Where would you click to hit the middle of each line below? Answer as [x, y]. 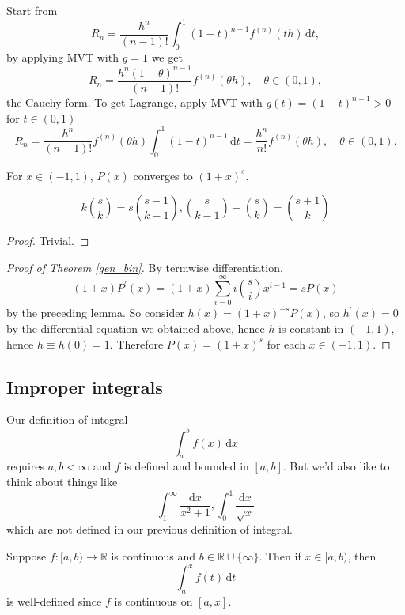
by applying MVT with [62, 57]
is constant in [311, 328]
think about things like [62, 481]
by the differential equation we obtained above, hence [136, 328]
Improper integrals [85, 386]
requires [25, 466]
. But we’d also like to [336, 466]
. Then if [280, 555]
